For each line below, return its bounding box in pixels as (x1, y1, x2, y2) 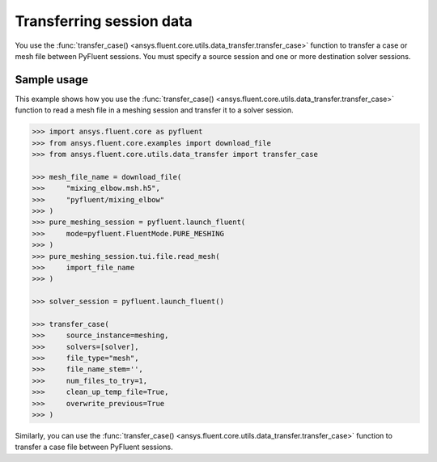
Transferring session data (15, 12, 193, 30)
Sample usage (15, 73, 89, 87)
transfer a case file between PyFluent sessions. (15, 442, 173, 452)
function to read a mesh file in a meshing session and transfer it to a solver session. (15, 105, 294, 115)
